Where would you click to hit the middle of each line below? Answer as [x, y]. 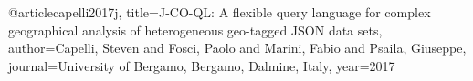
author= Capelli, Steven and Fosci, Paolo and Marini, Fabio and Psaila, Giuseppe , [237, 48]
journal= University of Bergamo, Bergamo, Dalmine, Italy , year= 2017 [202, 65]
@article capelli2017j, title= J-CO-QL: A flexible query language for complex [220, 12]
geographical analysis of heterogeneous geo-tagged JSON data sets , [195, 30]
